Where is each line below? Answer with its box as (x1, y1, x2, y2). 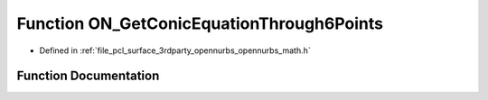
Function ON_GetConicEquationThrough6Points (16, 14, 384, 33)
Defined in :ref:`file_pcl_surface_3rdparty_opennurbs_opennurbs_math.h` (39, 45, 311, 56)
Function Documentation (16, 68, 160, 84)
